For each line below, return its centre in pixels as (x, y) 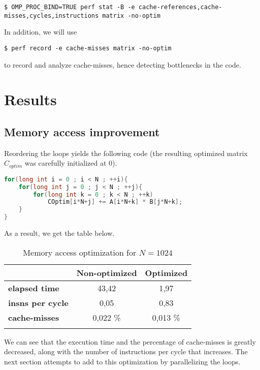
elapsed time (34, 288)
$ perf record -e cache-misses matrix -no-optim (88, 48)
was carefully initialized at (66, 163)
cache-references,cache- (180, 7)
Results (30, 99)
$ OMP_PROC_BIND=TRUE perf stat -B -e (70, 7)
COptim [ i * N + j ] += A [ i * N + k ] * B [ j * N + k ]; (115, 202)
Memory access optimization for (80, 252)
